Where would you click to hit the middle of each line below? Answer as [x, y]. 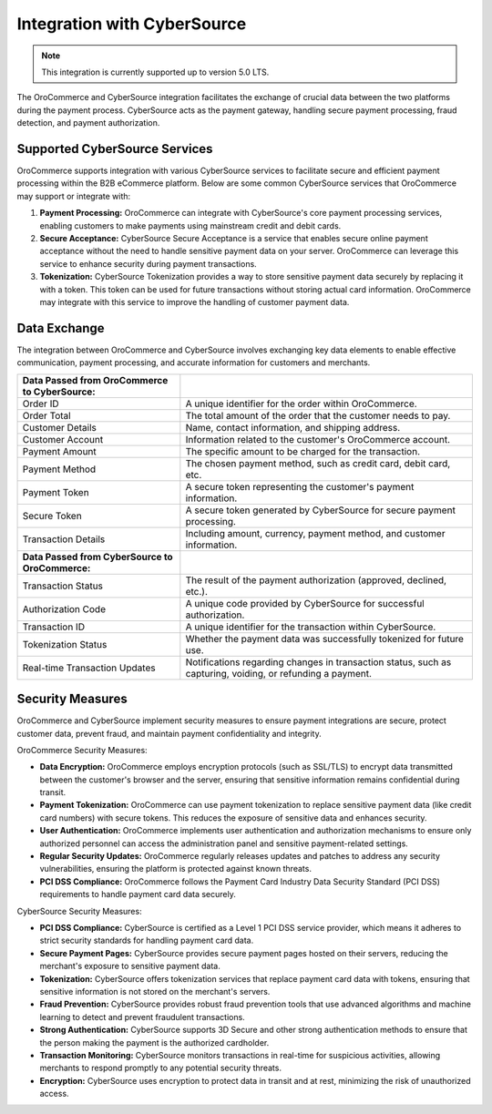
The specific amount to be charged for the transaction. [303, 451]
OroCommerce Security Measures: [82, 750]
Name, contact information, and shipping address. [293, 427]
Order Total [47, 415]
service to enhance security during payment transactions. [148, 263]
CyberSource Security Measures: [79, 911]
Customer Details [60, 427]
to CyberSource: [59, 392]
